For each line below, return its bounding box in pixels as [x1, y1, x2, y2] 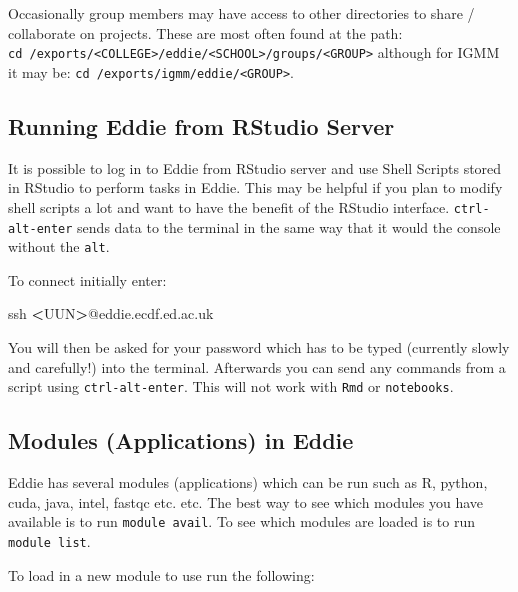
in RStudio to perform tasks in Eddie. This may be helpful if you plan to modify [8, 177, 503, 198]
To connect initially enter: [8, 269, 167, 290]
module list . [8, 530, 91, 551]
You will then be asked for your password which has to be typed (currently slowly [8, 337, 510, 358]
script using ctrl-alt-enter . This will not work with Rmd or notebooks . [8, 376, 454, 397]
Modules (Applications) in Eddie [8, 425, 354, 456]
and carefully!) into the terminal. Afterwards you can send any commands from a [8, 356, 506, 377]
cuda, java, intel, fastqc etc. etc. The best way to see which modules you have [8, 491, 484, 512]
